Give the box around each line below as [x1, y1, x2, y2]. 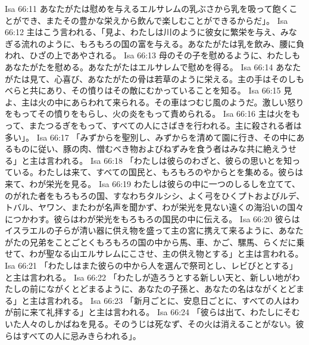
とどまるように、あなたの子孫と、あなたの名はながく [71, 282, 280, 295]
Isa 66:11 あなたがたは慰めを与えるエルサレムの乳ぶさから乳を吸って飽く [5, 2, 289, 14]
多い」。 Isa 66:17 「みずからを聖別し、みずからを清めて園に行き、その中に [5, 130, 296, 143]
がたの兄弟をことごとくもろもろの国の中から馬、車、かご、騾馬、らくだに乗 [5, 235, 305, 248]
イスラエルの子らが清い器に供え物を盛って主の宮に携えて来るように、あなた [5, 224, 304, 237]
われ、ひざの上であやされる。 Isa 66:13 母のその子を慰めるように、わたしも [5, 49, 301, 61]
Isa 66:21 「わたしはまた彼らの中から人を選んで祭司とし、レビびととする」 [5, 259, 298, 272]
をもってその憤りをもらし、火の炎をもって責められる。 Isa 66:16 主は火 [5, 107, 283, 120]
